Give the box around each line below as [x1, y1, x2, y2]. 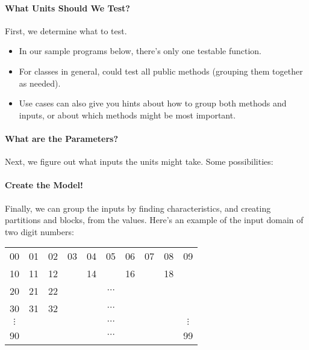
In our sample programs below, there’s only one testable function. [19, 45, 261, 57]
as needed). [19, 76, 61, 89]
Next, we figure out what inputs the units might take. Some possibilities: [5, 155, 273, 168]
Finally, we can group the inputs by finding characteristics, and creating [5, 201, 271, 214]
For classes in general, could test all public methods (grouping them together [19, 64, 303, 77]
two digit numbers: [5, 225, 74, 238]
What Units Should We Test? [5, 1, 130, 14]
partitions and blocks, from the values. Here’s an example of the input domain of [5, 213, 304, 226]
